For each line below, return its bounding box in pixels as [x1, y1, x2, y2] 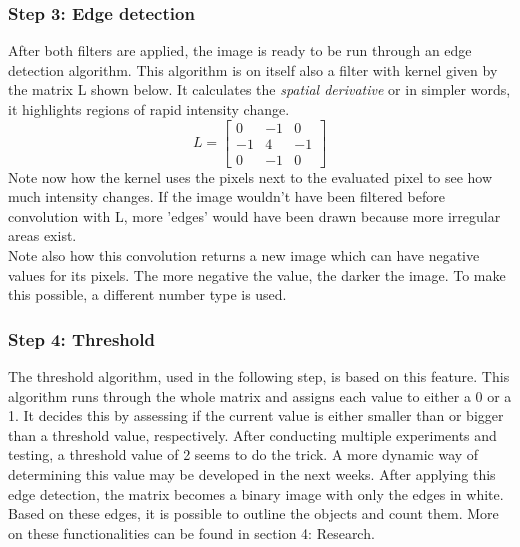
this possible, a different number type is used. [8, 284, 287, 305]
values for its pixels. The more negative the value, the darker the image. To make [8, 264, 506, 285]
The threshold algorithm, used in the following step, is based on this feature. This [8, 366, 510, 387]
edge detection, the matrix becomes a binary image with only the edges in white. [8, 483, 504, 504]
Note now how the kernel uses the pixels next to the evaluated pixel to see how [8, 166, 493, 187]
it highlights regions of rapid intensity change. [8, 99, 290, 119]
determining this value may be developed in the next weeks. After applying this [8, 464, 496, 485]
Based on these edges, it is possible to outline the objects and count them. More [8, 503, 499, 524]
